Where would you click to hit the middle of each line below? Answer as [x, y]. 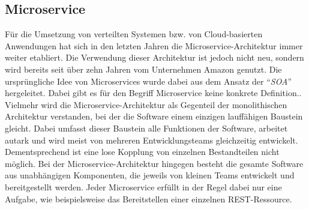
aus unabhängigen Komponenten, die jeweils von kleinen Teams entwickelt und [150, 175]
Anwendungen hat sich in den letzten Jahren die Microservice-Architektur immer [154, 45]
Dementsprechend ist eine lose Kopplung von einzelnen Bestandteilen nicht [142, 152]
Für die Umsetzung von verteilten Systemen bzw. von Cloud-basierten [134, 34]
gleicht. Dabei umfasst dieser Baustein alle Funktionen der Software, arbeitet [146, 128]
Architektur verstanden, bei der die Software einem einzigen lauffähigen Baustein [154, 116]
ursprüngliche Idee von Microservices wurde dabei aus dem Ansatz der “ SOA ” [148, 81]
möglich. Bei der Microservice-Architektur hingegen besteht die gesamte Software [154, 163]
